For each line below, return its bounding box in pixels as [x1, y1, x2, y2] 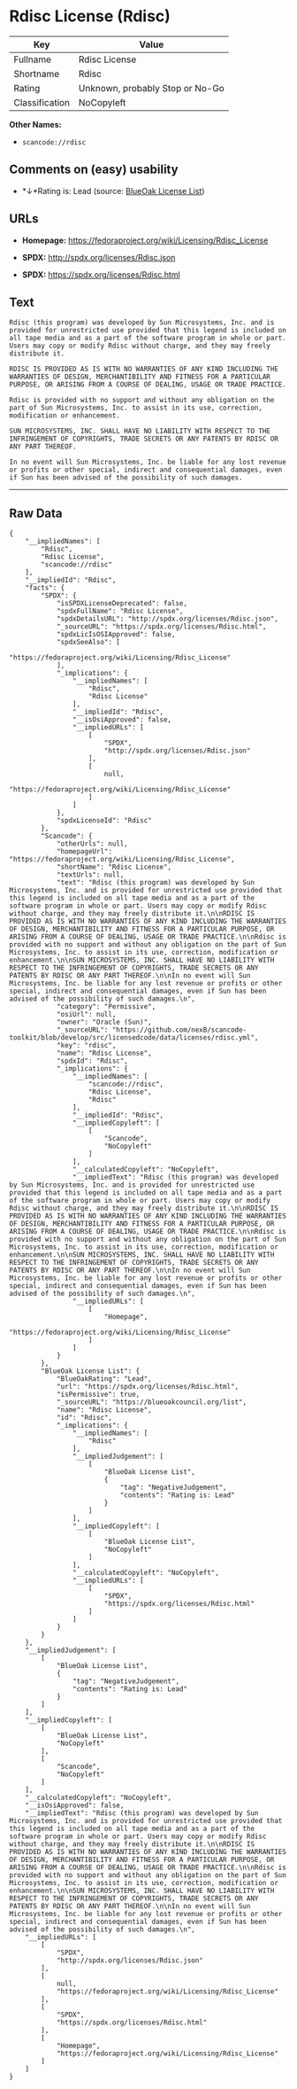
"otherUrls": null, [56, 839, 128, 848]
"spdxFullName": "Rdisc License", [56, 607, 184, 616]
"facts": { [25, 583, 65, 593]
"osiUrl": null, [56, 1010, 117, 1019]
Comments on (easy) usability [9, 162, 179, 177]
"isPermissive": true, [56, 1390, 141, 1399]
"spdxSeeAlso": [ [56, 638, 121, 647]
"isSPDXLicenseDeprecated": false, [56, 599, 188, 608]
